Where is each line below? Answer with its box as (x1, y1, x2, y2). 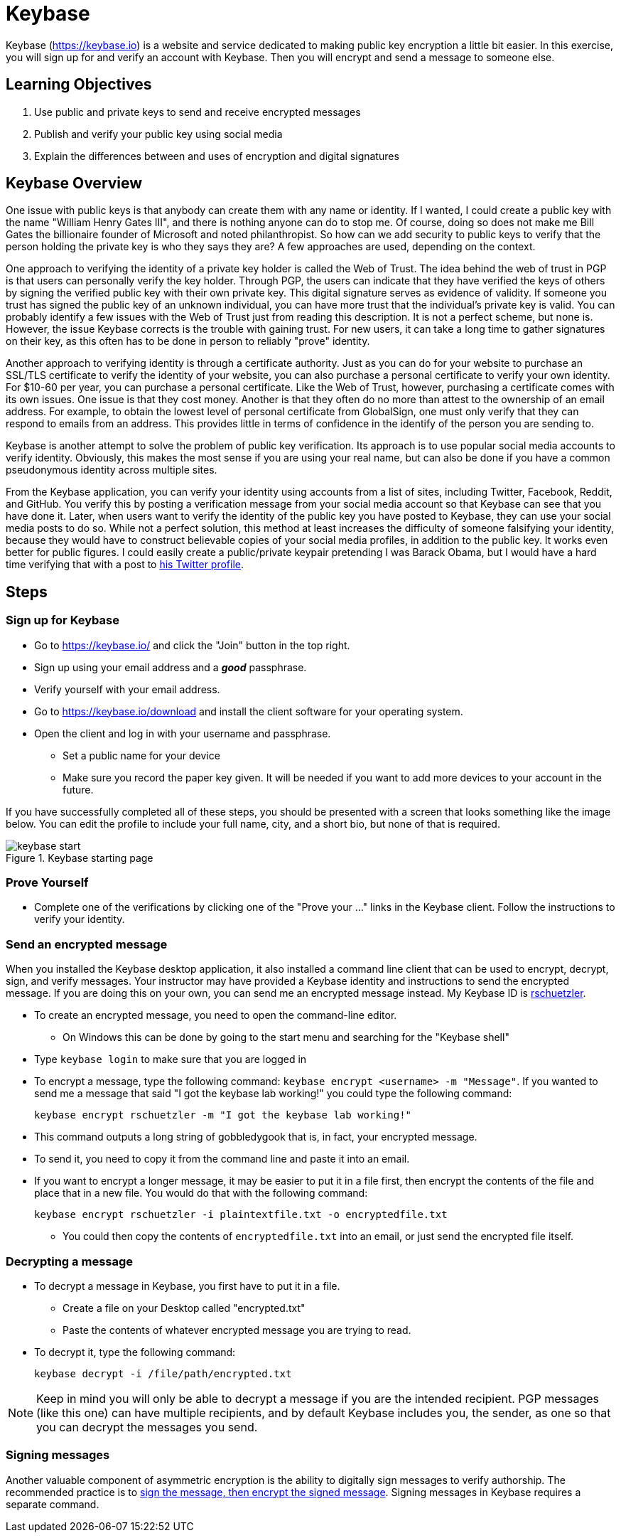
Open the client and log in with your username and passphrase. (34, 727, 331, 739)
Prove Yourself (6, 875, 89, 890)
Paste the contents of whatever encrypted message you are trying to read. (63, 1323, 411, 1336)
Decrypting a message (6, 1254, 134, 1269)
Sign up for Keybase (6, 613, 119, 628)
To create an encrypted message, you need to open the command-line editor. (34, 1009, 397, 1022)
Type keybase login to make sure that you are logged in (34, 1053, 307, 1066)
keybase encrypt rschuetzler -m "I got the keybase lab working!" (34, 1109, 412, 1121)
